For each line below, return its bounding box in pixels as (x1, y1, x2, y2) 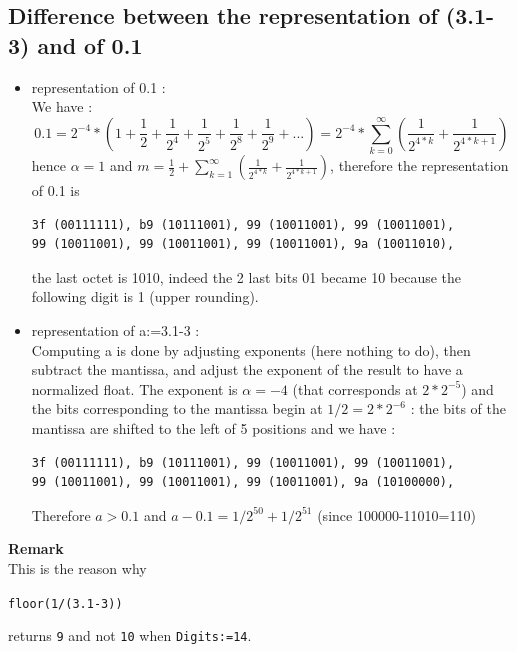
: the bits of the (410, 398, 506, 419)
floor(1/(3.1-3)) (8, 596, 123, 611)
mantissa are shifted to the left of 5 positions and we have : (31, 418, 396, 439)
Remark (8, 538, 64, 559)
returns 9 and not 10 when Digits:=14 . (8, 625, 252, 646)
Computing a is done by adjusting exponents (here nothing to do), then (31, 339, 471, 360)
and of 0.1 (37, 29, 143, 60)
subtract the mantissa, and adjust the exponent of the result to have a (31, 359, 463, 380)
